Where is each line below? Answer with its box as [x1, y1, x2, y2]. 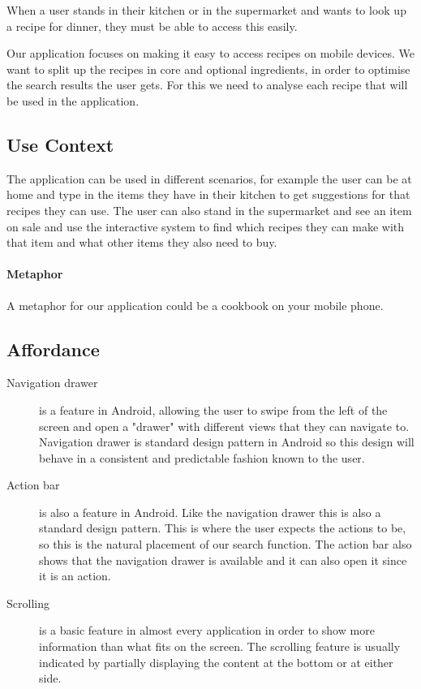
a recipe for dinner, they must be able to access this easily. [6, 17, 298, 34]
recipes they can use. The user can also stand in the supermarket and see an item [6, 201, 412, 218]
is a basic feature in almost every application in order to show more [39, 622, 375, 639]
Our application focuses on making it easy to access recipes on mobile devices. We [6, 45, 415, 62]
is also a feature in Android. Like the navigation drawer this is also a [39, 503, 381, 520]
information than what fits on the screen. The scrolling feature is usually [39, 638, 401, 655]
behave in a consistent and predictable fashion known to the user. [39, 449, 365, 466]
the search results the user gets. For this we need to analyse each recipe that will [6, 76, 408, 93]
